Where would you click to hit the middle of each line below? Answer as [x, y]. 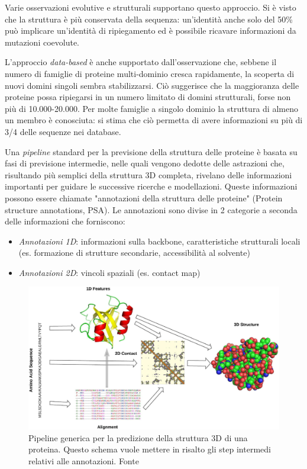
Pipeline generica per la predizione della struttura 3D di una [138, 437]
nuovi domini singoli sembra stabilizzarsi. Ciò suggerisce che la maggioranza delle [152, 85]
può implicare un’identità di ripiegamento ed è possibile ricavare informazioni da [151, 30]
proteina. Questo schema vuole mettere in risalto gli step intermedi [150, 449]
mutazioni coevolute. [42, 42]
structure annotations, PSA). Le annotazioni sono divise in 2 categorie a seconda [151, 209]
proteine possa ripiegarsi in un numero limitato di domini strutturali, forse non [148, 97]
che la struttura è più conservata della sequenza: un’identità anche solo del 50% [149, 19]
